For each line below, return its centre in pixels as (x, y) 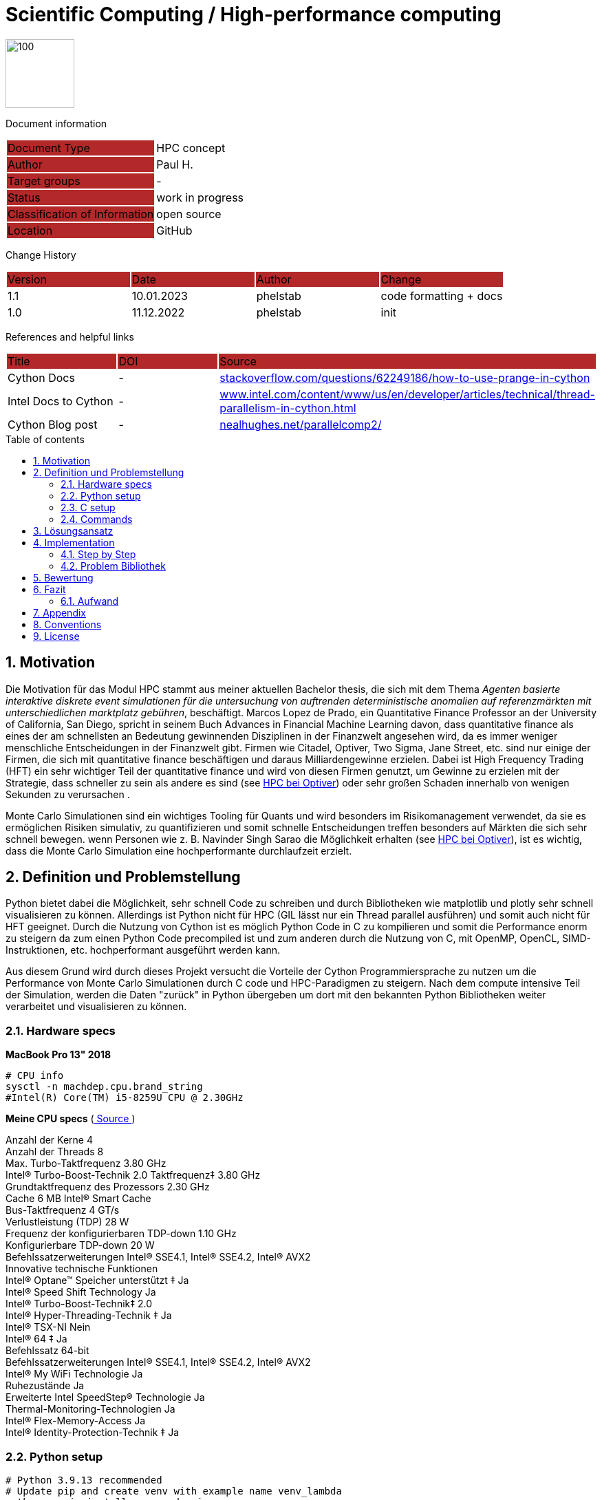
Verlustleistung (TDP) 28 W (67, 1222)
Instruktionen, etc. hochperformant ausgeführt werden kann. (143, 950)
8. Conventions (67, 624)
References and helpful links (70, 336)
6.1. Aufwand (90, 601)
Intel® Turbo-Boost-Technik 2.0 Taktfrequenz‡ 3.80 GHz (133, 1175)
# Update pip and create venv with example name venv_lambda (174, 1491)
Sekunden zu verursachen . (68, 794)
